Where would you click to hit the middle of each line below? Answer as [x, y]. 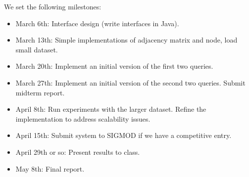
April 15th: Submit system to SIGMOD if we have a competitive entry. [124, 135]
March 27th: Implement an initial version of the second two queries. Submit [130, 82]
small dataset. [37, 49]
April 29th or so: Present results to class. [78, 152]
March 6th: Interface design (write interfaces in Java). [97, 23]
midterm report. [40, 92]
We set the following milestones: [53, 6]
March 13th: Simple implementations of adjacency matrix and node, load [126, 40]
